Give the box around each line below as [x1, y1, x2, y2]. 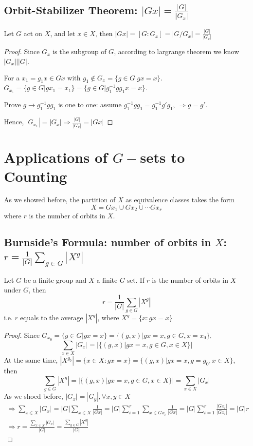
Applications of [4, 147, 108, 167]
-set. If [125, 275, 145, 285]
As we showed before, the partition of [4, 194, 116, 204]
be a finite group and [23, 275, 87, 285]
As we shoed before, [4, 391, 63, 401]
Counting [4, 166, 67, 186]
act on [23, 28, 42, 39]
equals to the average [20, 312, 83, 323]
